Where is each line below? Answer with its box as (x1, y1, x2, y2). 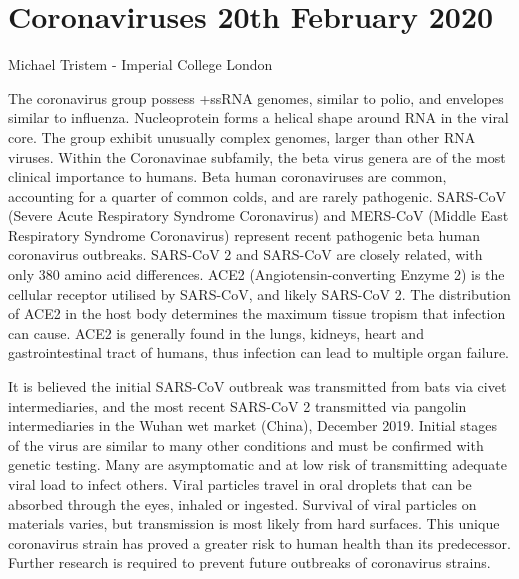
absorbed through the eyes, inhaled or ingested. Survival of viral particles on (8, 493, 477, 514)
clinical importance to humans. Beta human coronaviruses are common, (8, 166, 447, 187)
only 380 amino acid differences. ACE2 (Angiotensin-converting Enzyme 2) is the (8, 264, 505, 285)
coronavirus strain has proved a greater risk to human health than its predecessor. (8, 532, 511, 553)
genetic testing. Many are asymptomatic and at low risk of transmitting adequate (8, 454, 507, 475)
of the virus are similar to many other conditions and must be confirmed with (8, 434, 484, 455)
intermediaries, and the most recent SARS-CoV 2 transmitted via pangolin (8, 395, 467, 416)
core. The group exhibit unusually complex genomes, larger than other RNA (8, 126, 476, 147)
